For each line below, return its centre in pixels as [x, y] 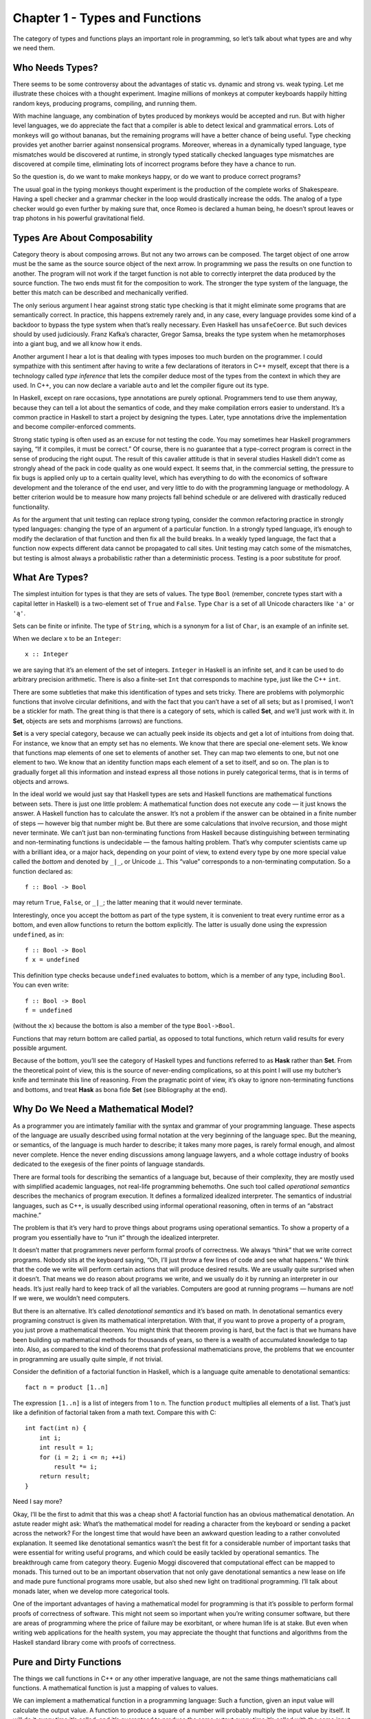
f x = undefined [52, 960]
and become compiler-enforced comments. [74, 427]
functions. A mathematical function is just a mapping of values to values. [115, 1687]
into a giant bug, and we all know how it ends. [77, 344]
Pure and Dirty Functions [67, 1662]
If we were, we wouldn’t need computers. [71, 1298]
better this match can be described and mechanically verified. [100, 293]
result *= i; [76, 1467]
